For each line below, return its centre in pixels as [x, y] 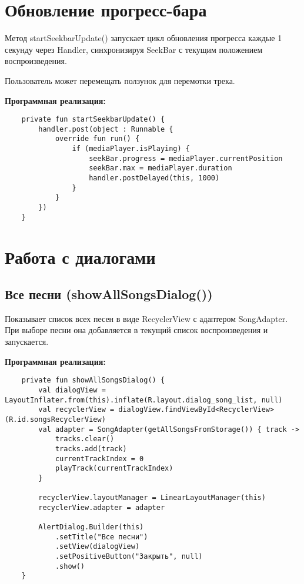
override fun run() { [97, 139]
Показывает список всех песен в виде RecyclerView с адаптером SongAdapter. [146, 318]
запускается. [27, 342]
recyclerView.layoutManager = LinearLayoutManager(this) [152, 498]
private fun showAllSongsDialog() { [93, 380]
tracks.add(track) [91, 449]
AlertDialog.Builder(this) [91, 527]
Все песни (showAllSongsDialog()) [109, 294]
